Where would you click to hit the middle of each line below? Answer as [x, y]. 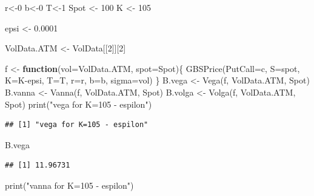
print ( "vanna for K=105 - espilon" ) [69, 185]
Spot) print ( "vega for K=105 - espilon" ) [78, 104]
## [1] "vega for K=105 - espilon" [77, 125]
